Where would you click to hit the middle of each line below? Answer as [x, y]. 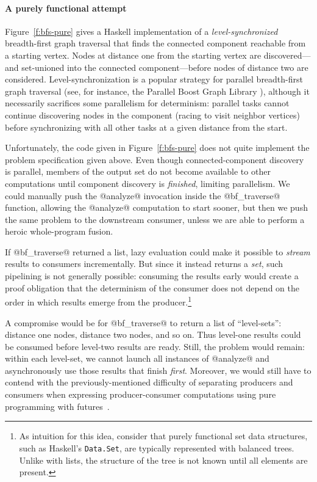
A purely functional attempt [66, 8]
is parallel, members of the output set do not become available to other [138, 171]
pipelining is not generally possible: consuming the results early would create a [152, 276]
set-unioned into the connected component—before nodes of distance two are [165, 67]
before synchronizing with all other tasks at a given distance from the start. [146, 127]
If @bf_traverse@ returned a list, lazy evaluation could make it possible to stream [158, 251]
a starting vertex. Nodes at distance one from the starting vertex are [133, 55]
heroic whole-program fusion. [59, 231]
